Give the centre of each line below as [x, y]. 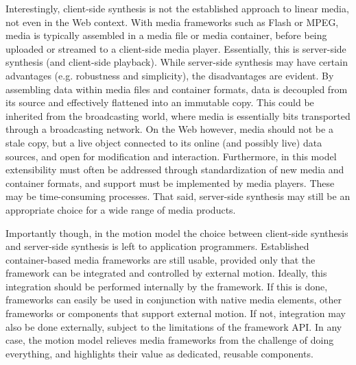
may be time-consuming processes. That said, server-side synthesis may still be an [178, 196]
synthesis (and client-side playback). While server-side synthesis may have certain [177, 62]
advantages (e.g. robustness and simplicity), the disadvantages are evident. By [170, 75]
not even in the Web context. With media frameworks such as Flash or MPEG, [172, 22]
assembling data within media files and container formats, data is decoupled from [177, 89]
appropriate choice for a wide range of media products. [121, 209]
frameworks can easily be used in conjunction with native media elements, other [174, 300]
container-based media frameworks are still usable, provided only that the [161, 259]
